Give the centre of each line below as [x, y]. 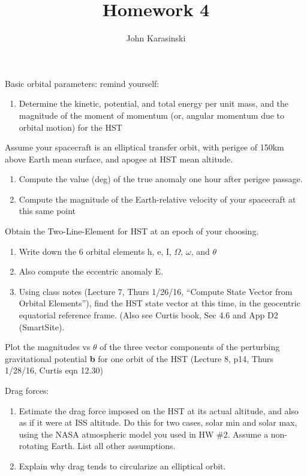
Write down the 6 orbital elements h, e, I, [95, 251]
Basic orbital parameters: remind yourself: [82, 83]
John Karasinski [156, 38]
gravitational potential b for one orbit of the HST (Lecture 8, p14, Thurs [139, 358]
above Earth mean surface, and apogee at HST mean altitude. [119, 159]
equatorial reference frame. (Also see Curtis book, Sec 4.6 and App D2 [148, 315]
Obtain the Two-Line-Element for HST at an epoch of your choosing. [132, 231]
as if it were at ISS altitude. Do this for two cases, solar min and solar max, [158, 422]
